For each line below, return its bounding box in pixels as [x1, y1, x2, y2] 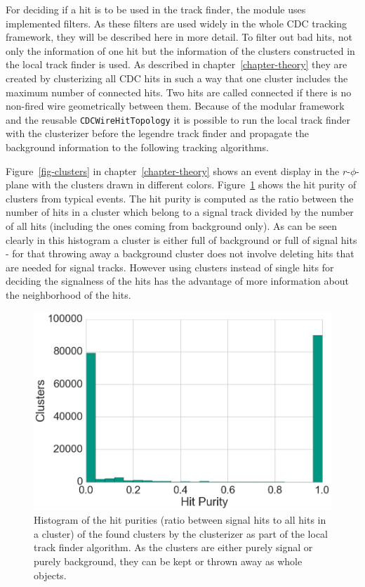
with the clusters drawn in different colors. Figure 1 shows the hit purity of [32, 177, 357, 192]
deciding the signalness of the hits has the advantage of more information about [6, 273, 349, 288]
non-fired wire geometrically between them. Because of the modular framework [6, 98, 345, 113]
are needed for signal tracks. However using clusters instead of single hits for [6, 259, 334, 274]
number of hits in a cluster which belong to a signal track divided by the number [6, 205, 354, 219]
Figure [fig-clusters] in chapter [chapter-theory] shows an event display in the [6, 163, 340, 178]
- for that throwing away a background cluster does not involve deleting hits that [6, 246, 354, 261]
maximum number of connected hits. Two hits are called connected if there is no [6, 84, 352, 99]
